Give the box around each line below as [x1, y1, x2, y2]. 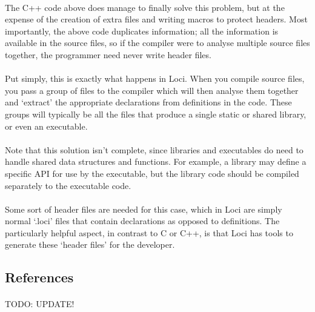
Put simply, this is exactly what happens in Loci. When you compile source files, [5, 72, 305, 85]
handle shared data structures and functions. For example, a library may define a [5, 155, 307, 168]
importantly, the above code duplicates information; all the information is [5, 24, 279, 37]
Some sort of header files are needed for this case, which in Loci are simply [5, 202, 282, 215]
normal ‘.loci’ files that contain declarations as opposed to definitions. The [5, 214, 280, 227]
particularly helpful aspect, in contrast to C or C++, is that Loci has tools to [5, 226, 293, 239]
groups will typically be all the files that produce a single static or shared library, [5, 107, 307, 120]
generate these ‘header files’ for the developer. [5, 238, 175, 251]
